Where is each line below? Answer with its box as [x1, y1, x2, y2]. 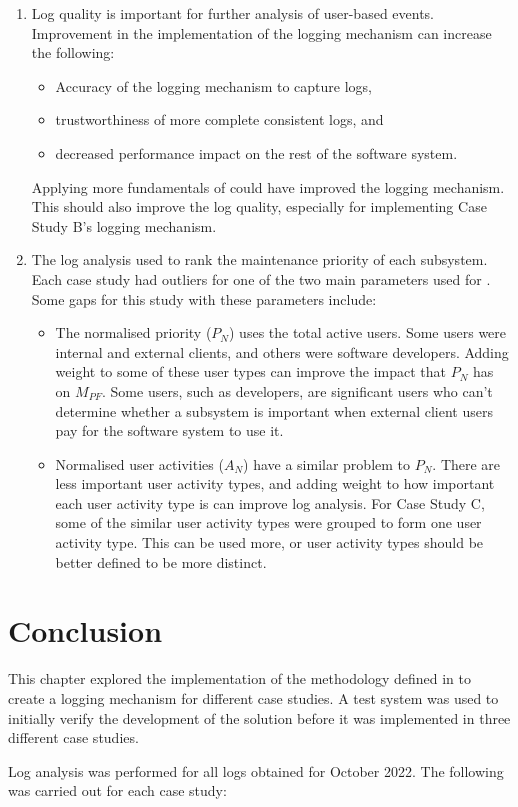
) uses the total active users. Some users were [229, 322, 507, 343]
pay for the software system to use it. [55, 420, 284, 441]
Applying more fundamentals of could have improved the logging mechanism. [31, 176, 505, 197]
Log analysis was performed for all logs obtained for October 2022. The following [8, 760, 504, 781]
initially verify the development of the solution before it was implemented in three [8, 707, 511, 728]
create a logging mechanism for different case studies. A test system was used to [8, 687, 499, 708]
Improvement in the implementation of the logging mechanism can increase [31, 22, 492, 43]
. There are [432, 453, 501, 474]
